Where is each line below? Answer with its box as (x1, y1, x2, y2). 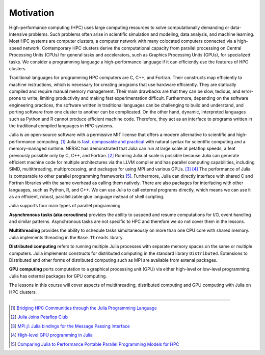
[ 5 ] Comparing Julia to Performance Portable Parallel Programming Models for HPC (10, 341, 180, 347)
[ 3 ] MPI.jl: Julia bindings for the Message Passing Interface (10, 323, 130, 329)
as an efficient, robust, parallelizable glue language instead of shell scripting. (9, 193, 164, 199)
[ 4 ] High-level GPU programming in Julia (10, 332, 93, 338)
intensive (9, 31, 28, 37)
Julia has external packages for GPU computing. (9, 273, 107, 279)
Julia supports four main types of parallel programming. (9, 203, 122, 209)
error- (241, 88, 254, 94)
